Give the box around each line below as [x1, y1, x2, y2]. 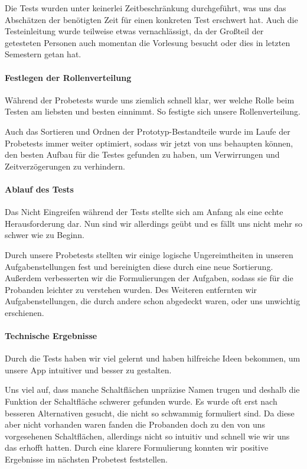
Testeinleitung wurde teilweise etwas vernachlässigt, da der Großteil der [5, 25, 264, 37]
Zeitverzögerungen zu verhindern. [5, 159, 125, 172]
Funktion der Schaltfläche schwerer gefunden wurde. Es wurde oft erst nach [5, 395, 277, 408]
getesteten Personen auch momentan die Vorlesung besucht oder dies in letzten [5, 36, 290, 48]
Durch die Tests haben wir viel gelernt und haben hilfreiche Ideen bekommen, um [5, 352, 301, 364]
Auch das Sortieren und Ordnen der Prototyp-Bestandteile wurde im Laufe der [5, 125, 290, 137]
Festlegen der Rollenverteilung [5, 71, 132, 83]
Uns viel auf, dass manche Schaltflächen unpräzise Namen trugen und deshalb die [5, 383, 300, 396]
